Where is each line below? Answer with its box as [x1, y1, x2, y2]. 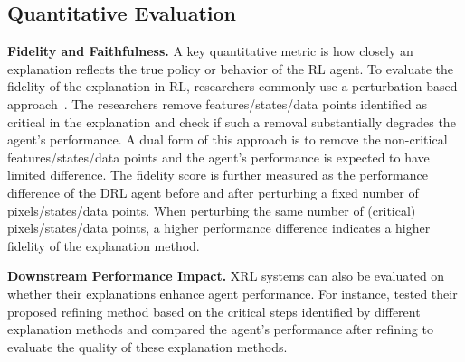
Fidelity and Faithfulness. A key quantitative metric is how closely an [7, 42, 413, 60]
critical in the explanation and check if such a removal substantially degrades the [7, 112, 456, 131]
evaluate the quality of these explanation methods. [7, 337, 288, 356]
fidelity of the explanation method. [7, 236, 200, 255]
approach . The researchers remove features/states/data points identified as [7, 94, 427, 113]
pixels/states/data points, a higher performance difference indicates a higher [7, 218, 431, 237]
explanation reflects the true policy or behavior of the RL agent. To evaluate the [7, 59, 453, 78]
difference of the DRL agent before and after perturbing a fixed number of [7, 182, 419, 201]
